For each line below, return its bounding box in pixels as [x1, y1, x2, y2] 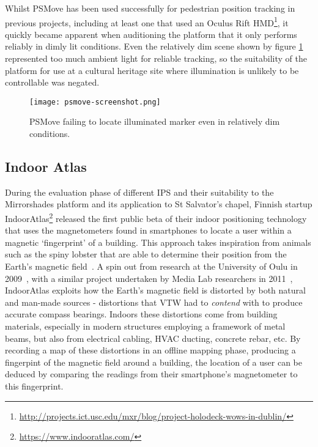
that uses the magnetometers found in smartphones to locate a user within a [5, 224, 292, 237]
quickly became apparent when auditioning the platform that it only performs [5, 28, 297, 40]
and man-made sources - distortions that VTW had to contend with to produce [5, 295, 303, 308]
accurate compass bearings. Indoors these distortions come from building [5, 308, 278, 320]
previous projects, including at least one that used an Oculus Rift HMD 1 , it [5, 14, 289, 29]
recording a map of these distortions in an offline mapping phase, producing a [5, 344, 296, 356]
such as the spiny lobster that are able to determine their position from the [5, 248, 287, 260]
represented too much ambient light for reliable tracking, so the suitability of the [5, 52, 307, 65]
